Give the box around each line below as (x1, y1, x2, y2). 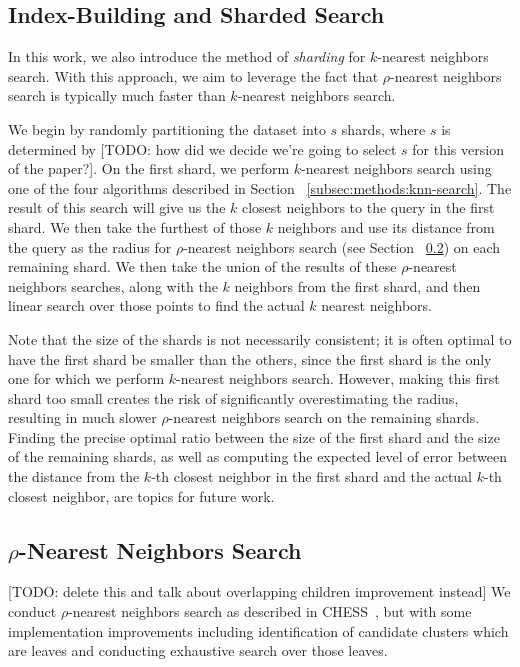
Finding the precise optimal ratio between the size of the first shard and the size (8, 426, 500, 447)
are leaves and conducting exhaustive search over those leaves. (8, 640, 388, 661)
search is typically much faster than (8, 85, 226, 106)
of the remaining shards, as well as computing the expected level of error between (8, 446, 508, 467)
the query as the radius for (8, 236, 172, 257)
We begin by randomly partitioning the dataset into (8, 118, 326, 139)
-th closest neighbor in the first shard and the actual (151, 466, 473, 487)
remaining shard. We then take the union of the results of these (8, 256, 397, 277)
